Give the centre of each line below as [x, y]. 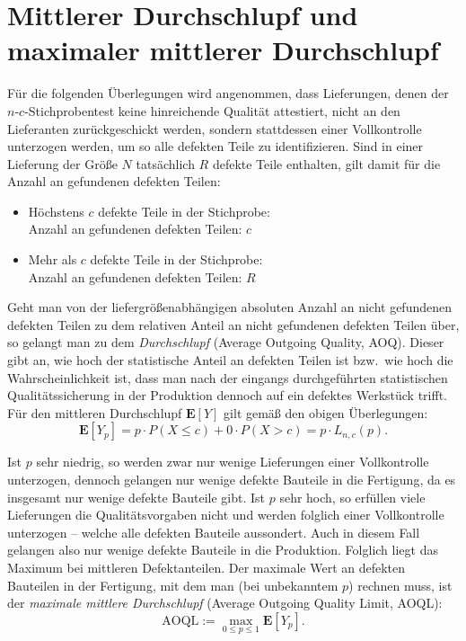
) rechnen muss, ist [400, 585]
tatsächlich [165, 163]
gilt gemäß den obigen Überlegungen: [326, 412]
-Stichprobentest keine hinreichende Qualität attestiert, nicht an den [212, 110]
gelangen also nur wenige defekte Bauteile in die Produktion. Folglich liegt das [223, 550]
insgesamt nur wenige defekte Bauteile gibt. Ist [136, 497]
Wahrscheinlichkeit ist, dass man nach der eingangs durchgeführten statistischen [228, 377]
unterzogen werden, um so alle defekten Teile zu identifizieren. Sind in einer [215, 146]
